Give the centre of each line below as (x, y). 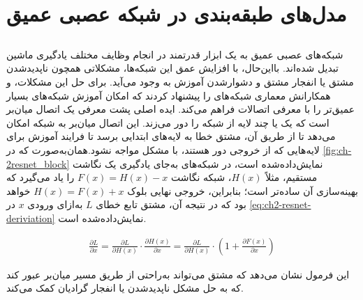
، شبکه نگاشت (201, 177)
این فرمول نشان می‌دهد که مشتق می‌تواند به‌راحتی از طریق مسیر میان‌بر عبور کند (178, 274)
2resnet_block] (38, 163)
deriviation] (31, 218)
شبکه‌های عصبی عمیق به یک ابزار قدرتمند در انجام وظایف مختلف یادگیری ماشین (175, 54)
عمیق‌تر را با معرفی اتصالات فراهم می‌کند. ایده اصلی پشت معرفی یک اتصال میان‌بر (181, 109)
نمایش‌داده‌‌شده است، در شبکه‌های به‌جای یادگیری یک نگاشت (198, 163)
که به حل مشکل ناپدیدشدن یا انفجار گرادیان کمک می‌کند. (125, 288)
